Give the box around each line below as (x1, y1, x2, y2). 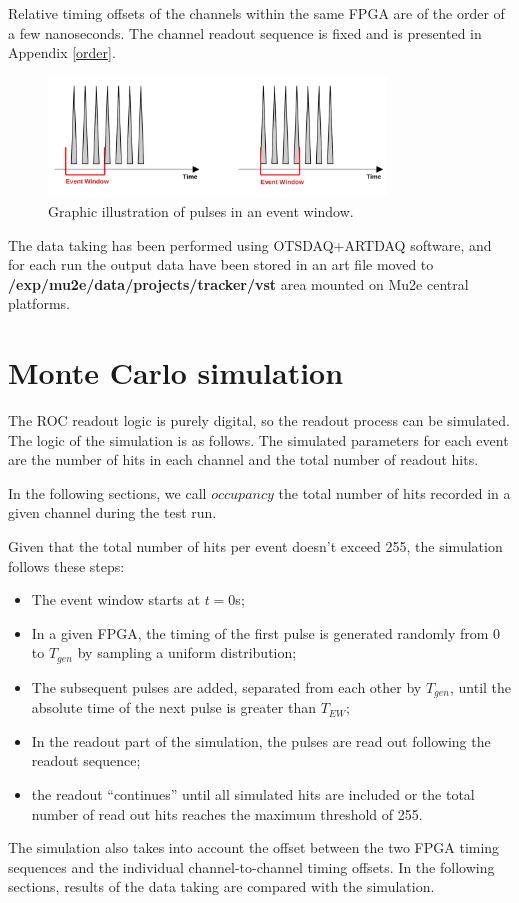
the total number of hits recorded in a (278, 482, 511, 503)
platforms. (8, 293, 70, 314)
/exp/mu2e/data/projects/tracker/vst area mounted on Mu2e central (8, 273, 469, 294)
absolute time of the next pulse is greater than (31, 697, 316, 718)
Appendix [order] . (8, 42, 116, 63)
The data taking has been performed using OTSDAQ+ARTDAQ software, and (8, 234, 492, 255)
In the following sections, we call (8, 482, 207, 503)
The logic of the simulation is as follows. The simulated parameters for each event (8, 429, 509, 450)
